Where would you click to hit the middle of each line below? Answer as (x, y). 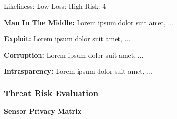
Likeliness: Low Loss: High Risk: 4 (55, 6)
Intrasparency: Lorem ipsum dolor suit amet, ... (78, 71)
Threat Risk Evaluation (51, 93)
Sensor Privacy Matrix (43, 111)
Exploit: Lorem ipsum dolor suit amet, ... (67, 39)
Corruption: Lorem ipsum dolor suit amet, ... (74, 55)
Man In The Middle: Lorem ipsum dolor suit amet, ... (89, 22)
